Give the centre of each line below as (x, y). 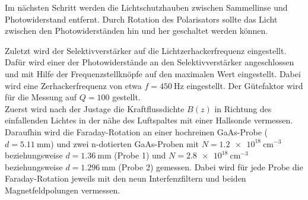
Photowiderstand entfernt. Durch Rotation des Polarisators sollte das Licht (141, 19)
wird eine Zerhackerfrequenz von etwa (73, 85)
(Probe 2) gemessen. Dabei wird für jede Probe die (211, 166)
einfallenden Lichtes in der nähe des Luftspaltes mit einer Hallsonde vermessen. (149, 120)
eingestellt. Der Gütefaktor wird (245, 85)
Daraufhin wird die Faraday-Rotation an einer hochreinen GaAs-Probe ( (136, 131)
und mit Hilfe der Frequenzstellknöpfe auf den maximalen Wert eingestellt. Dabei (153, 73)
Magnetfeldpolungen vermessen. (63, 190)
